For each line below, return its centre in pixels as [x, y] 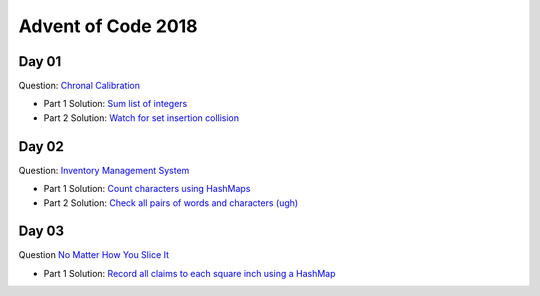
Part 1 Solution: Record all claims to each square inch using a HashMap [189, 273]
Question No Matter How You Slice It [94, 255]
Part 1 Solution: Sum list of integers [115, 104]
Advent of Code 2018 [108, 26]
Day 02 [41, 146]
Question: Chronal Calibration [79, 86]
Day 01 [40, 61]
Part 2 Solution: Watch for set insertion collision [141, 117]
